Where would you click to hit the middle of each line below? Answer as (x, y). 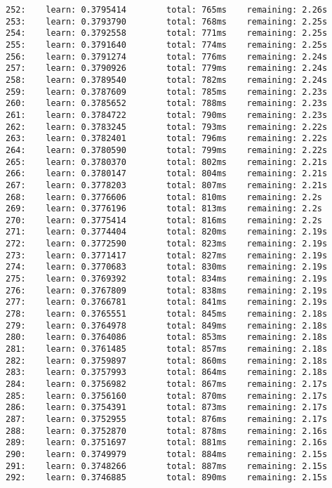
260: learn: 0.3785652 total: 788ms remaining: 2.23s (167, 104)
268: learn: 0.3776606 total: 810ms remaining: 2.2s (164, 197)
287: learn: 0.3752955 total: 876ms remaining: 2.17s (167, 419)
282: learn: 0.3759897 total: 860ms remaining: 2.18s (167, 361)
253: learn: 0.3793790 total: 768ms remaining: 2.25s (167, 21)
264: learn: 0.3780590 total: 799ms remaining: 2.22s (167, 150)
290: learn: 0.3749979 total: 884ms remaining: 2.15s (167, 454)
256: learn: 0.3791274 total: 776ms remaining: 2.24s (167, 57)
